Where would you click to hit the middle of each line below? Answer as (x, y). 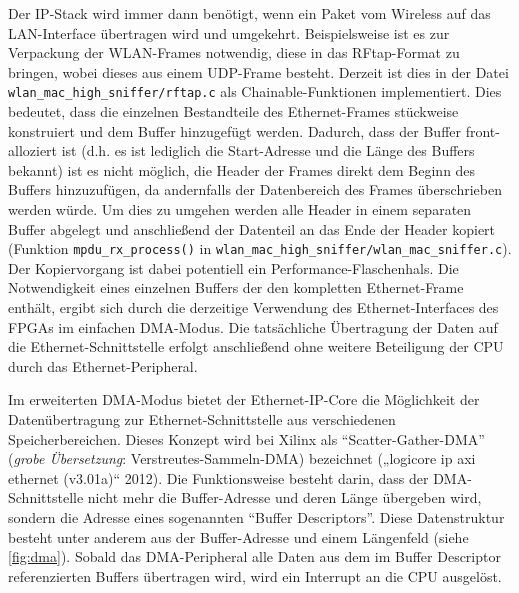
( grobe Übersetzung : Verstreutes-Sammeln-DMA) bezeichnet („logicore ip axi (242, 458)
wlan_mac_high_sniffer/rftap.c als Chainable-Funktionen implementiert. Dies (255, 91)
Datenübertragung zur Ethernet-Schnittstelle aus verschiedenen (202, 419)
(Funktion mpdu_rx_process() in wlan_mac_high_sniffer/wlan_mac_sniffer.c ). (260, 248)
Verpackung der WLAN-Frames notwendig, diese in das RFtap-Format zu (234, 52)
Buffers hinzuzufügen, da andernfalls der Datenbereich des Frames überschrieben (255, 189)
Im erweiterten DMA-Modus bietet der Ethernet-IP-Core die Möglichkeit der (244, 399)
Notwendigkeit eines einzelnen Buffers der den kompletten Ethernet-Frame (236, 287)
